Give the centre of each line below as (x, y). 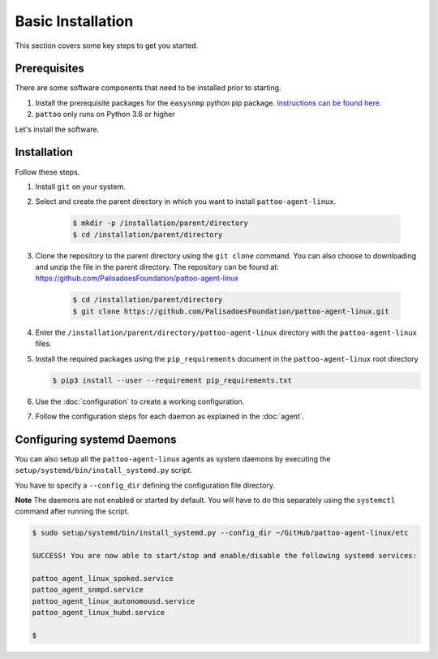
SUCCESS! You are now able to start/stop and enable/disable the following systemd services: (225, 556)
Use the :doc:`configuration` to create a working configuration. (140, 401)
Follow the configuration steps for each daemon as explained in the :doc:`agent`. (170, 416)
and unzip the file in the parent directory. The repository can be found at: (157, 267)
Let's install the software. (57, 129)
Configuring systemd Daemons (96, 439)
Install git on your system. (80, 186)
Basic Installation (74, 21)
